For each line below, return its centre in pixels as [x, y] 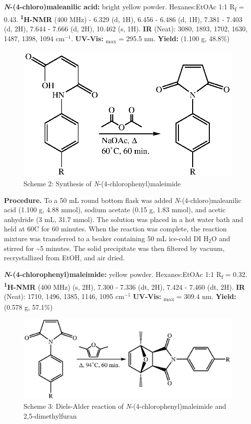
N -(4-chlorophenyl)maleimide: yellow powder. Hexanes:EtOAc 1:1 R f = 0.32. [126, 274]
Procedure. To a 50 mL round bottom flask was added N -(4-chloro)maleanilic [123, 200]
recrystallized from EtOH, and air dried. [64, 258]
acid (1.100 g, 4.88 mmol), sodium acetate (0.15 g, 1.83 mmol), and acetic [115, 210]
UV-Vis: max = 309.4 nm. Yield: [185, 297]
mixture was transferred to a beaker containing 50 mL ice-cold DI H [106, 238]
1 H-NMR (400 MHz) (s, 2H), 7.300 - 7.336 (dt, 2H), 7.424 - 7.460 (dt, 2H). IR [125, 286]
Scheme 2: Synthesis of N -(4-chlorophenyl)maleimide [102, 184]
